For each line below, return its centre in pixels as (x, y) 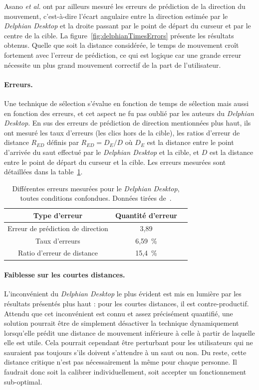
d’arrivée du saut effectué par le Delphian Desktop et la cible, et (102, 152)
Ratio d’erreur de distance (58, 253)
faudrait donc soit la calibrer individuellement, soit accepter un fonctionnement (125, 372)
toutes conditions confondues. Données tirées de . (96, 198)
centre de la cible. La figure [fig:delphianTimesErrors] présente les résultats (119, 35)
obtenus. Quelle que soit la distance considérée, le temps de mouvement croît (122, 45)
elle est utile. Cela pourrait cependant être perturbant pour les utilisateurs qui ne (129, 342)
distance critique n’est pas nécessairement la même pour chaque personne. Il (121, 362)
